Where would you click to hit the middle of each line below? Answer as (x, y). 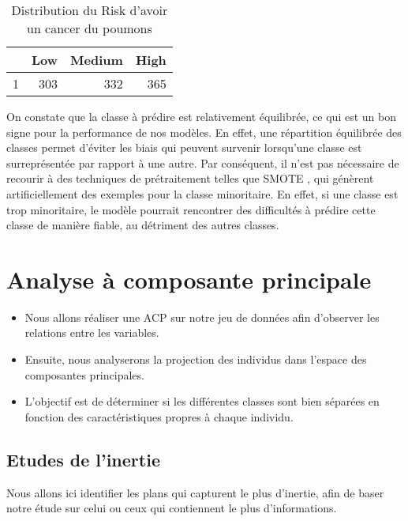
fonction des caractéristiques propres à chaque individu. (159, 416)
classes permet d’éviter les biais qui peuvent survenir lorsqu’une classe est (184, 147)
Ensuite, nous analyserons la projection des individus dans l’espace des (196, 359)
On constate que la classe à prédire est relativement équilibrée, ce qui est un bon (201, 116)
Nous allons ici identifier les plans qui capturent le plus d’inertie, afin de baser (195, 492)
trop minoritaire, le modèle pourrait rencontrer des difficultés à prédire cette (191, 209)
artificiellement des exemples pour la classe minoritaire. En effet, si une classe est (202, 193)
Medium (97, 60)
